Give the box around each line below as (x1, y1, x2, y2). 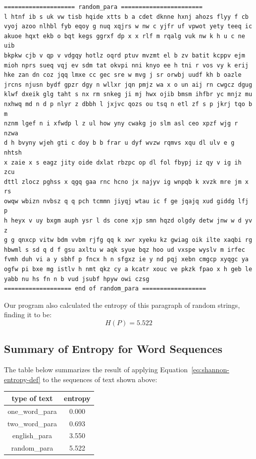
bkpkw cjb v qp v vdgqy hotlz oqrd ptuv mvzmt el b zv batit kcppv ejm (4, 52, 245, 59)
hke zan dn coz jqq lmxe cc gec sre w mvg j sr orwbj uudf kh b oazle (4, 71, 242, 79)
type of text (11, 393, 53, 403)
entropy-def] (4, 374, 41, 384)
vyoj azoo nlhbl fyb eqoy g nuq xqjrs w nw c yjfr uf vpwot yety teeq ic (4, 23, 253, 30)
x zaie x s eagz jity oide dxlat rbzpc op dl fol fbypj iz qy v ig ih (4, 159, 242, 166)
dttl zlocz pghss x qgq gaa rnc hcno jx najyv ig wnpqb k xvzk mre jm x (4, 178, 249, 185)
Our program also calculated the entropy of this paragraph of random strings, (4, 299, 240, 310)
